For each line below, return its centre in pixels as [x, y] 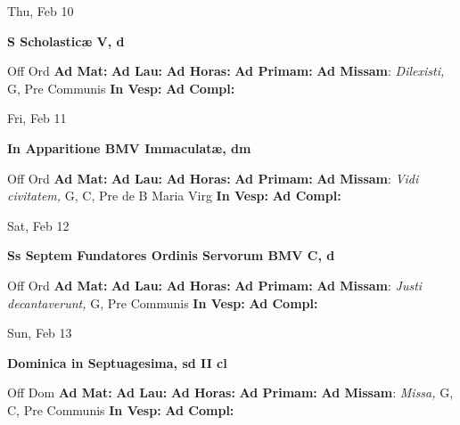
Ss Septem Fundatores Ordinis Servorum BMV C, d [171, 255]
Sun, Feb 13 [40, 333]
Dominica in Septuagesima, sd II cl [117, 362]
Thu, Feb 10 [41, 11]
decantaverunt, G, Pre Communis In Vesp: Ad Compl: [163, 302]
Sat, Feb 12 [38, 225]
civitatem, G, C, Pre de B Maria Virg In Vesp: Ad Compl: [174, 196]
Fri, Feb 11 [37, 118]
